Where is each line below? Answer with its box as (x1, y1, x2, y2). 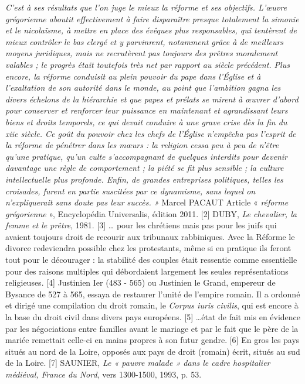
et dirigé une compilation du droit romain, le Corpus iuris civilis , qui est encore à (5, 299, 299, 311)
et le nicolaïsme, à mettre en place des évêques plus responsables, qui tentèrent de (5, 24, 297, 36)
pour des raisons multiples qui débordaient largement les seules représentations (5, 265, 289, 277)
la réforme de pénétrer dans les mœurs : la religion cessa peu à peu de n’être (5, 139, 279, 151)
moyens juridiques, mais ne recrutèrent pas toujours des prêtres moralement (5, 47, 278, 59)
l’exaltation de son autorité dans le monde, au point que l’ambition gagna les (5, 81, 281, 94)
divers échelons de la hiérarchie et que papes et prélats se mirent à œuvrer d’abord (5, 92, 299, 105)
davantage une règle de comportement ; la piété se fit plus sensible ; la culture (5, 162, 284, 174)
